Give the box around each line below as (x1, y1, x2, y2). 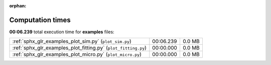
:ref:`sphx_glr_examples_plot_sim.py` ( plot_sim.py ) (12, 38, 131, 45)
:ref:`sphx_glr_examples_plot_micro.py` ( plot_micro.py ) (12, 51, 142, 58)
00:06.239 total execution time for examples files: (9, 29, 115, 35)
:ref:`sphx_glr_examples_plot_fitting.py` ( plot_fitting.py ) (12, 45, 147, 52)
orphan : (9, 3, 27, 8)
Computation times (9, 15, 71, 24)
